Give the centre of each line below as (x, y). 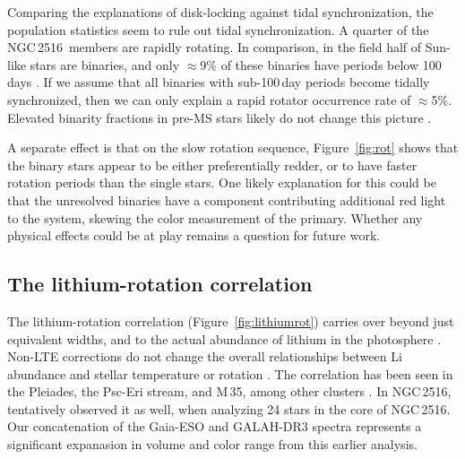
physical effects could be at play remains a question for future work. (194, 235)
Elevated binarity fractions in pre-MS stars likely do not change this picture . (220, 117)
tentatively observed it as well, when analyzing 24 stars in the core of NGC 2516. (229, 408)
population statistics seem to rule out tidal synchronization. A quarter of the (218, 29)
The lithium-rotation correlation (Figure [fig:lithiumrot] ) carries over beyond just (231, 320)
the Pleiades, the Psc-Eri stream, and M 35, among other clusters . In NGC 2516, (229, 391)
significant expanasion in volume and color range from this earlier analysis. (212, 444)
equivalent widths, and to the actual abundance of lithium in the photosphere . (224, 338)
